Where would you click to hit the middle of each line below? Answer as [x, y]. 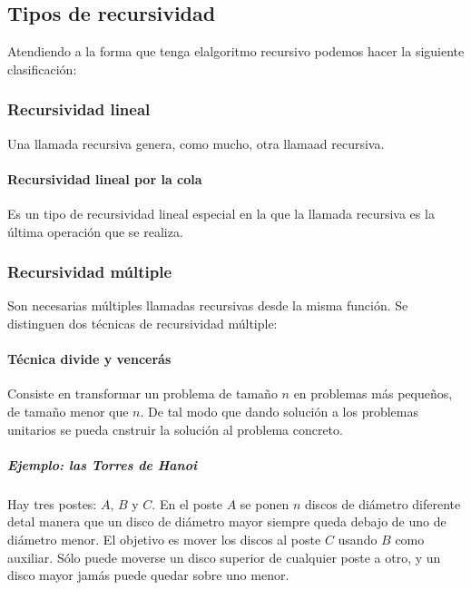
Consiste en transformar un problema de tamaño [142, 393]
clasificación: [42, 69]
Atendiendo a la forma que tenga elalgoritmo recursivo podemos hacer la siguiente [236, 51]
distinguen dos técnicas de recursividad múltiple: [142, 323]
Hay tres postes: [52, 503]
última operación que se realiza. [95, 231]
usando [358, 539]
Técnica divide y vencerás [89, 359]
